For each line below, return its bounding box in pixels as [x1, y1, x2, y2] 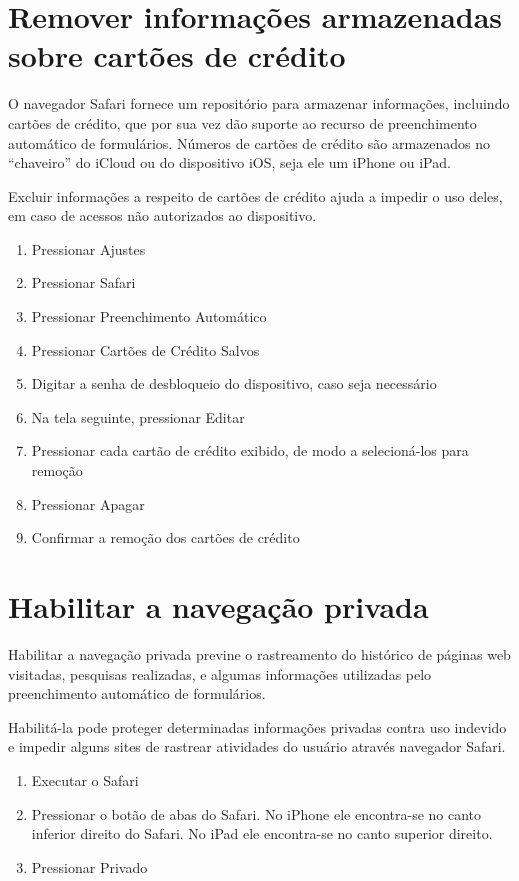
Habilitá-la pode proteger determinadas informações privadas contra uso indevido [8, 716, 507, 737]
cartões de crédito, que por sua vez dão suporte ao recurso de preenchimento [8, 112, 477, 133]
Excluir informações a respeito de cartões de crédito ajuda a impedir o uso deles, [8, 185, 503, 206]
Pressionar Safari [31, 272, 136, 293]
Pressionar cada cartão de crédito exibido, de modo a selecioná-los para [31, 440, 469, 461]
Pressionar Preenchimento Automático [31, 306, 267, 327]
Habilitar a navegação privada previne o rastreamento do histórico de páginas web [8, 643, 511, 664]
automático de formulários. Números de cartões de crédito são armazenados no [8, 132, 491, 153]
